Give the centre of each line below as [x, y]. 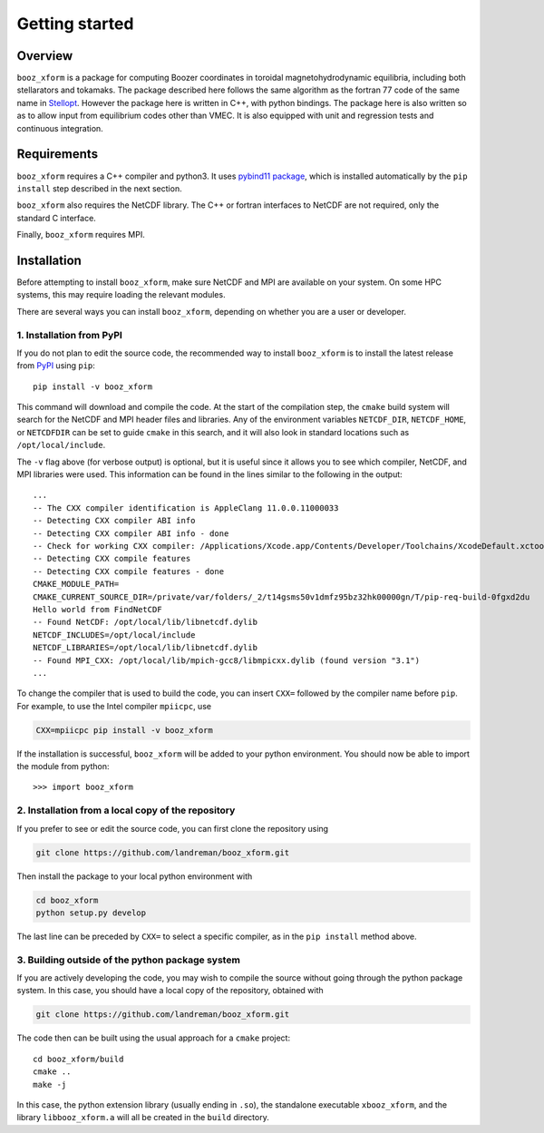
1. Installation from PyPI [69, 335]
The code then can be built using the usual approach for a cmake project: [153, 1038]
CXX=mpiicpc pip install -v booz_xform [124, 730]
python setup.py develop [91, 913]
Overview [45, 56]
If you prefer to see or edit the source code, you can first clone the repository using [173, 828]
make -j [50, 1084]
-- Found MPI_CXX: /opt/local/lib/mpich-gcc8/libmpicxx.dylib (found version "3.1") [227, 660]
